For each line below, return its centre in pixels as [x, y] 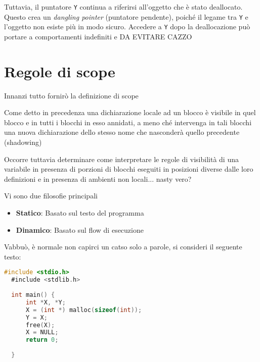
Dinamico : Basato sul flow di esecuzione [80, 229]
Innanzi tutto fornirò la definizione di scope [71, 95]
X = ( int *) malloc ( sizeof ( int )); [84, 310]
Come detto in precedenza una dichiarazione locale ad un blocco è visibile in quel [130, 112]
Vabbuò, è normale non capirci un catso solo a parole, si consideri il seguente [123, 247]
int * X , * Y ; [46, 302]
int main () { [33, 295]
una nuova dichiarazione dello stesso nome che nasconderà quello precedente [122, 132]
